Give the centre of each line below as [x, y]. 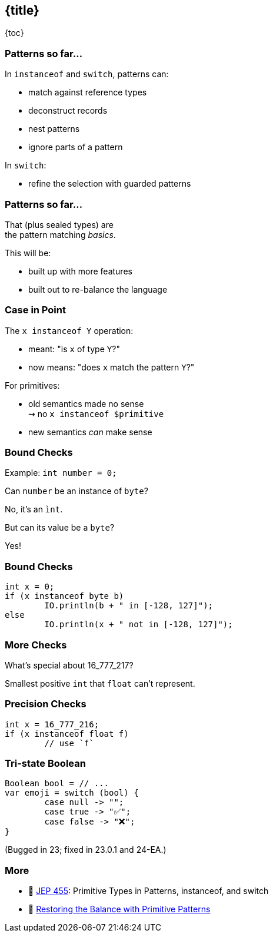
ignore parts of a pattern [76, 147]
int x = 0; [30, 587]
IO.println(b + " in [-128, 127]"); [129, 606]
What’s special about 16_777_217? [69, 665]
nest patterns [54, 129]
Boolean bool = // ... [57, 784]
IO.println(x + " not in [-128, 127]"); [139, 625]
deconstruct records [68, 111]
